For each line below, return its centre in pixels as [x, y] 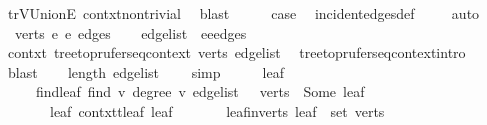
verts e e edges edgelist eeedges [130, 32]
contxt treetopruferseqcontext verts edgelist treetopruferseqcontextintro [236, 52]
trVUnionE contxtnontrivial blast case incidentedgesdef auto [243, 13]
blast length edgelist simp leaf [145, 71]
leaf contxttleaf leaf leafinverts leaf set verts [217, 110]
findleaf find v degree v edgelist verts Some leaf [200, 91]
